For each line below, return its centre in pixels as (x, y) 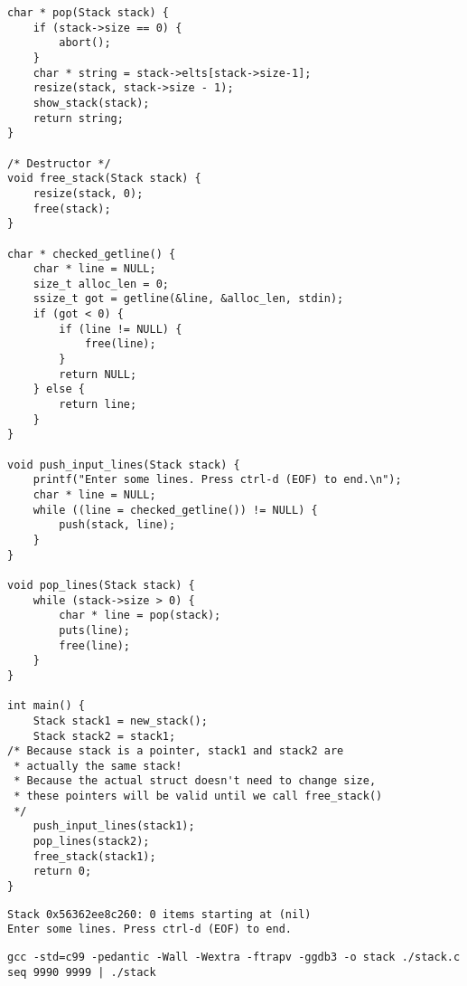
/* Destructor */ (59, 163)
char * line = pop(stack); (140, 616)
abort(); (85, 43)
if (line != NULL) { (121, 329)
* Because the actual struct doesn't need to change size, (195, 781)
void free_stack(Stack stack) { (104, 179)
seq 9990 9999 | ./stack (82, 972)
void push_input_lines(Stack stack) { (124, 465)
